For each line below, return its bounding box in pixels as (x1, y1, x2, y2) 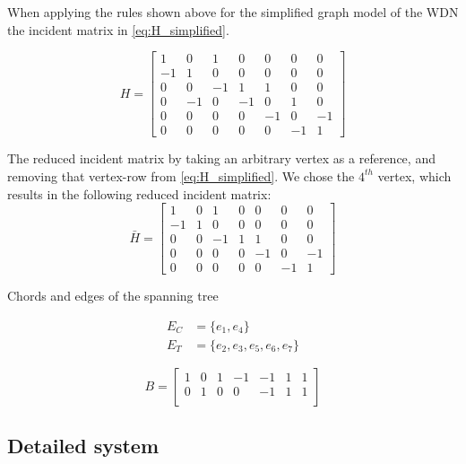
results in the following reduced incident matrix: (7, 184, 272, 203)
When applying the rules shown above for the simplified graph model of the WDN (7, 3, 459, 21)
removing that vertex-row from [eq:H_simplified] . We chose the (7, 166, 355, 185)
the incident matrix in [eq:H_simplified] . (7, 20, 229, 39)
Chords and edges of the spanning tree (7, 286, 219, 305)
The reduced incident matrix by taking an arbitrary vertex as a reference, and (7, 149, 436, 168)
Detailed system (7, 432, 160, 460)
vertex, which (377, 166, 452, 185)
